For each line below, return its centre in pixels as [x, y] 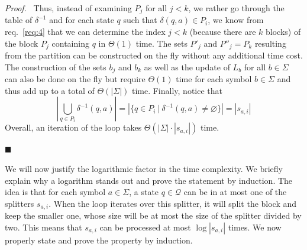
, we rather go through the [236, 8]
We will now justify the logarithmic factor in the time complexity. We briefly [144, 168]
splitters [20, 203]
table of [19, 20]
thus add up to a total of [50, 90]
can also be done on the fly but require [75, 79]
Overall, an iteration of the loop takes [73, 127]
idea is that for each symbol [55, 192]
